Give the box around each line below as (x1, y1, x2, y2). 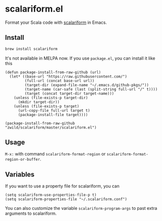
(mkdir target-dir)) (18, 100, 60, 104)
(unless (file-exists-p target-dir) (14, 95, 89, 100)
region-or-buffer (5, 157, 40, 162)
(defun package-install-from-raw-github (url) (5, 69, 101, 75)
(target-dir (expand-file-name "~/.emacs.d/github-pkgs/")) (24, 83, 149, 87)
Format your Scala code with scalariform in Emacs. (5, 19, 107, 25)
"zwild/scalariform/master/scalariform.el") (5, 125, 97, 130)
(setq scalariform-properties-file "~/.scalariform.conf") (5, 197, 127, 202)
